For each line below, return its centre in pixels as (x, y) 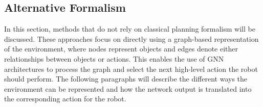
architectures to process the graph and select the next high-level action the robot (131, 69)
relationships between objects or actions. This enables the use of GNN (114, 58)
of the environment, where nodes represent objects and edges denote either (121, 49)
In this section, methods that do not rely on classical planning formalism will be (130, 29)
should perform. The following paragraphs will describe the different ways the (126, 79)
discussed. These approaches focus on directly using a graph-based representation (131, 38)
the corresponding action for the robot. (65, 99)
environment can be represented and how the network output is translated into (128, 88)
